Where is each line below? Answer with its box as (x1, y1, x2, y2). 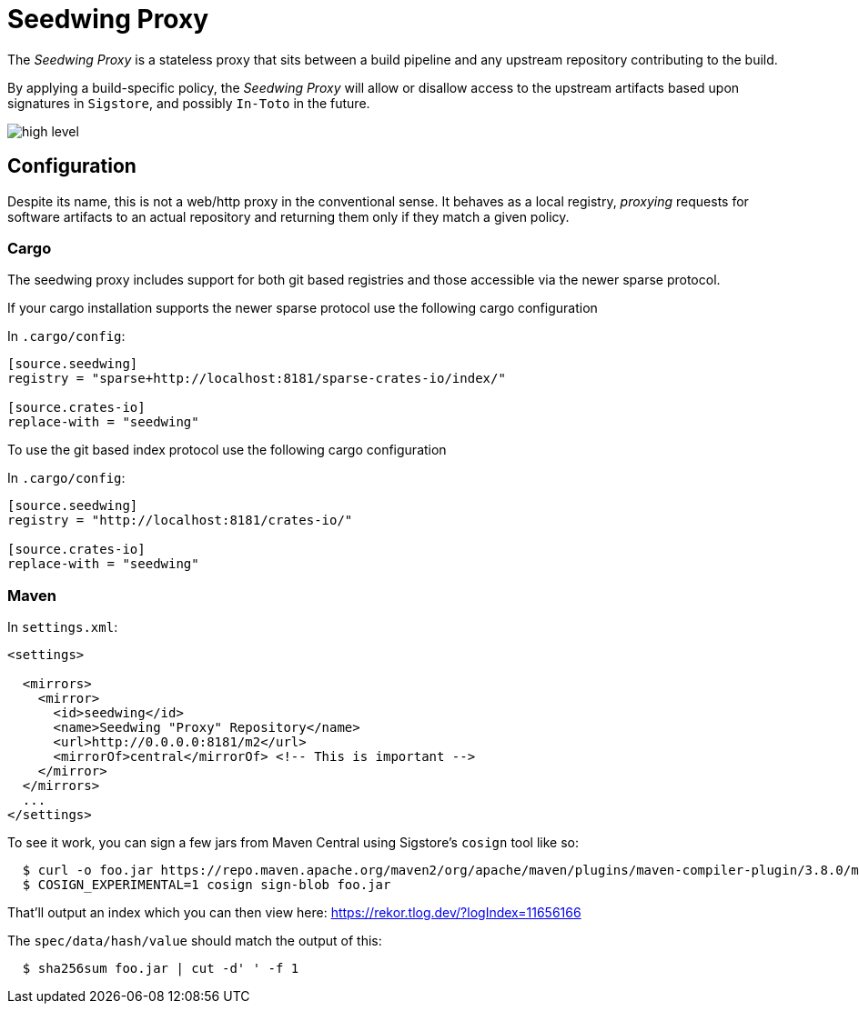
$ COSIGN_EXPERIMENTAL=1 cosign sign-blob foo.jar (22, 877, 391, 893)
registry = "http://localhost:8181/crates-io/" (7, 513, 353, 528)
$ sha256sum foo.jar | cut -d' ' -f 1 (22, 961, 299, 976)
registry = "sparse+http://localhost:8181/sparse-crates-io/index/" (7, 371, 506, 386)
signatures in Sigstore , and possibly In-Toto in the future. (7, 95, 370, 111)
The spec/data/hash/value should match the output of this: (7, 933, 382, 949)
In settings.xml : (7, 619, 118, 636)
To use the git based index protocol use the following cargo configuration (7, 442, 447, 458)
